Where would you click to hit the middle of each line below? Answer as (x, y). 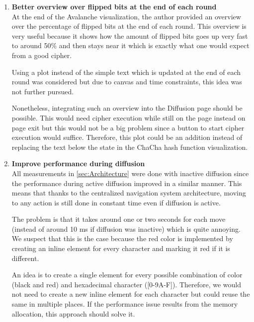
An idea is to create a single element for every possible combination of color (127, 275)
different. (25, 258)
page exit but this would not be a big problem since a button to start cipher (128, 127)
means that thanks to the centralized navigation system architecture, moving (129, 193)
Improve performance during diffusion (78, 163)
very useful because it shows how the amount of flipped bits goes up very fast (130, 35)
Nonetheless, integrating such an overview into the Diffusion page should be (127, 108)
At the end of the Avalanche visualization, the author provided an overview (126, 16)
